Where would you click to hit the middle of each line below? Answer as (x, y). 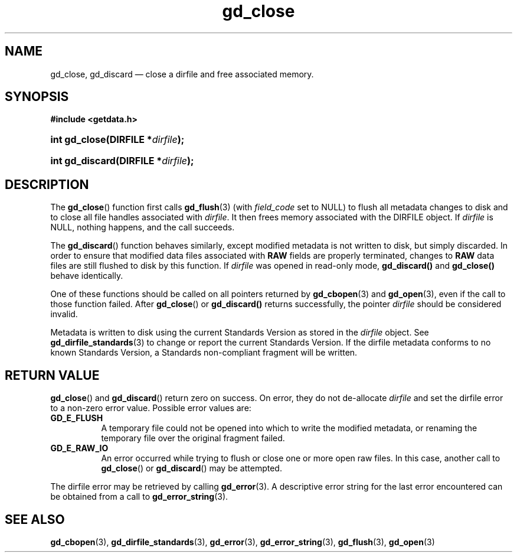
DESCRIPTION (47, 184)
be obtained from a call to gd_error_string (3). (139, 497)
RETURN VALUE (52, 375)
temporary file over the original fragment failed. (193, 438)
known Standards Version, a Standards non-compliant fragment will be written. (204, 353)
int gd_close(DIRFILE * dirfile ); (117, 140)
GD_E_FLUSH (77, 418)
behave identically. (87, 276)
